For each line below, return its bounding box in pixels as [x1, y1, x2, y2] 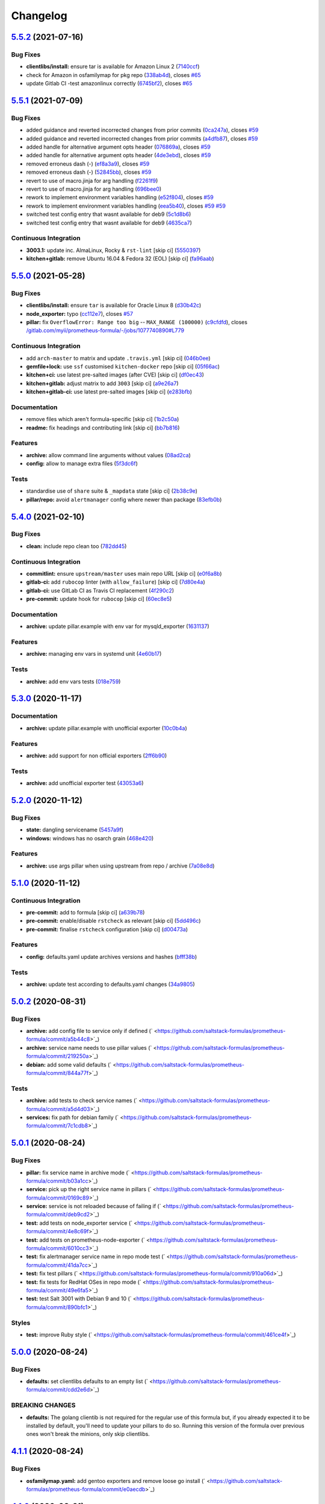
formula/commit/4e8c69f [26, 1228, 89, 1235]
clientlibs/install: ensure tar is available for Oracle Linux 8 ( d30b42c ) [26, 301, 202, 309]
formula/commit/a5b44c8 [26, 1035, 90, 1043]
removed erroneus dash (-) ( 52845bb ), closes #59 [26, 168, 152, 176]
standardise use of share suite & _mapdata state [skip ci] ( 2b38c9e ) [26, 487, 198, 495]
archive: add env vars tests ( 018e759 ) [26, 677, 121, 685]
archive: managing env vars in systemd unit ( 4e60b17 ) [26, 650, 162, 658]
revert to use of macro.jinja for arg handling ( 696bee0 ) [26, 185, 162, 193]
